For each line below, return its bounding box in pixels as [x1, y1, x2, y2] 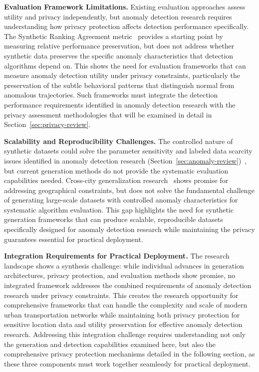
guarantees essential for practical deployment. [4, 233, 143, 244]
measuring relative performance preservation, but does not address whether [4, 40, 235, 51]
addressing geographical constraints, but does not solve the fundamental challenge [4, 184, 255, 195]
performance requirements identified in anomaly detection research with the [4, 99, 236, 109]
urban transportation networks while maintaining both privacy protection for [4, 309, 240, 319]
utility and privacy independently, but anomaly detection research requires [4, 11, 232, 21]
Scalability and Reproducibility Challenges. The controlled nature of [4, 135, 233, 146]
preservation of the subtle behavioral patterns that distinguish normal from [4, 79, 235, 90]
